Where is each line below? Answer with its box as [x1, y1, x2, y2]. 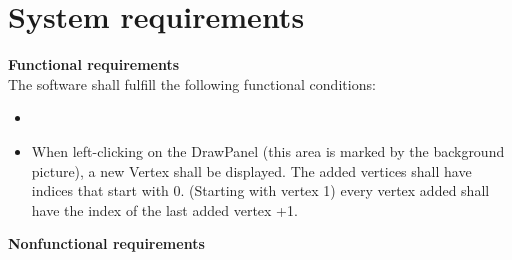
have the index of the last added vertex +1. [31, 199, 298, 220]
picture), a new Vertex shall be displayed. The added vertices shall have [31, 160, 472, 181]
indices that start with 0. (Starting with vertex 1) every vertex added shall [31, 180, 490, 201]
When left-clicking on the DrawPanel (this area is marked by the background [31, 140, 505, 161]
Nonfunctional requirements [8, 233, 205, 254]
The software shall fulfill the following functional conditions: [8, 73, 376, 94]
